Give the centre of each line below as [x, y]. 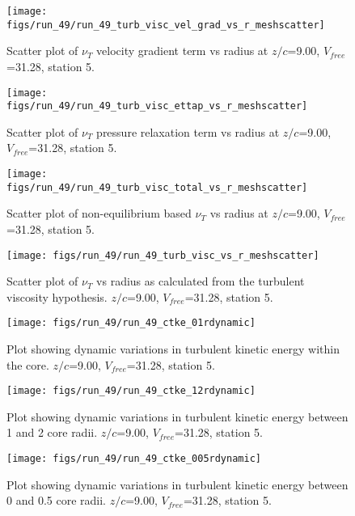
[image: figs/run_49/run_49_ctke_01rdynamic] [131, 323]
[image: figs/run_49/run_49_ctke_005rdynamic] [134, 459]
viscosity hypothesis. [57, 296]
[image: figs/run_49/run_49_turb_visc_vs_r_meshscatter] [163, 255]
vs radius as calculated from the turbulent [201, 281]
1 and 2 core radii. [52, 432]
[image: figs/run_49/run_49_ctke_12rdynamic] [131, 391]
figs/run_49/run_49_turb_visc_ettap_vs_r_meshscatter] [157, 106]
